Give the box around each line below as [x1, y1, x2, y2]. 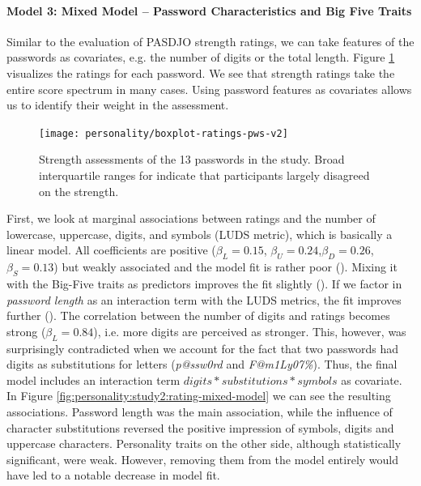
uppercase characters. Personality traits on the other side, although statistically [6, 435, 402, 452]
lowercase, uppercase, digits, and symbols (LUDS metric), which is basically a [6, 225, 393, 242]
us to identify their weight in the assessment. [6, 96, 229, 113]
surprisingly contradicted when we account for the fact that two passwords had [6, 339, 398, 356]
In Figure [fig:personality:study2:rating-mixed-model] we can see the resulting [6, 387, 391, 404]
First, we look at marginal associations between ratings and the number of [6, 210, 376, 227]
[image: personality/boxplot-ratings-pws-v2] [39, 127, 288, 139]
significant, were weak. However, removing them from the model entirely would [6, 450, 399, 467]
